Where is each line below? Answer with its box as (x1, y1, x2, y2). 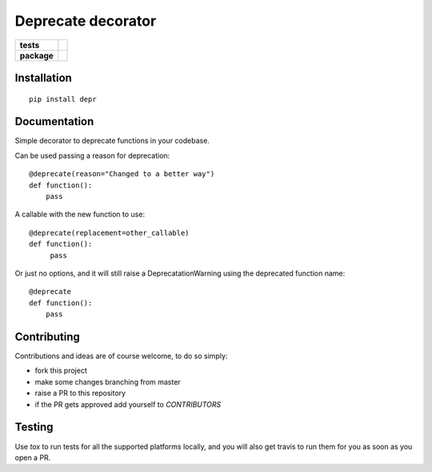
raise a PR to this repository (34, 389, 126, 398)
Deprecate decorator (14, 12, 157, 30)
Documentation (14, 115, 94, 128)
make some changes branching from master (34, 377, 181, 386)
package (19, 50, 54, 61)
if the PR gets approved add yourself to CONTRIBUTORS (34, 399, 222, 409)
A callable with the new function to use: (14, 209, 146, 220)
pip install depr (29, 95, 97, 103)
